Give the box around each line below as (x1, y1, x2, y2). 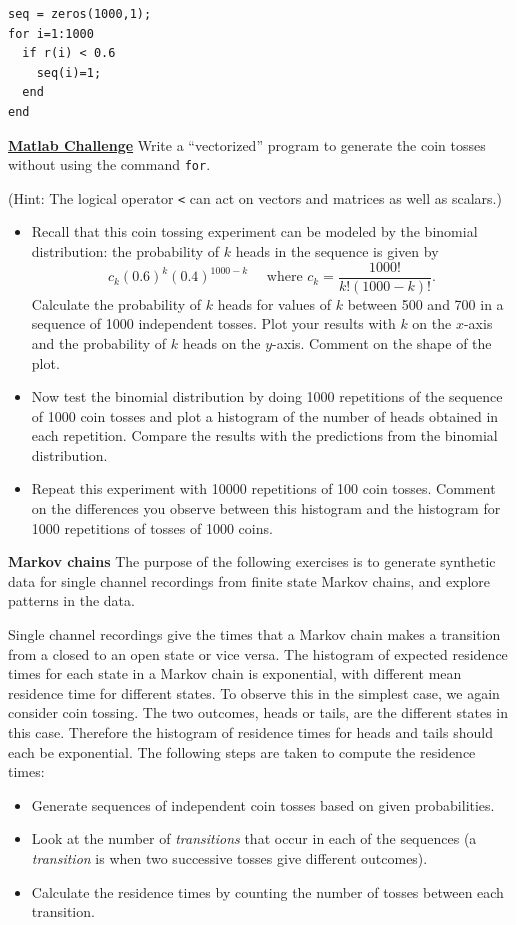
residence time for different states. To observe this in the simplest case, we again (8, 682, 500, 703)
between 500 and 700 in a (347, 293, 504, 314)
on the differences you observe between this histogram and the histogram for (31, 498, 501, 519)
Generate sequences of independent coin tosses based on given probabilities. (31, 794, 495, 815)
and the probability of (31, 332, 167, 353)
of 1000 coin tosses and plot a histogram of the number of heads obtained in (31, 405, 499, 426)
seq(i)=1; (36, 65, 102, 80)
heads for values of (217, 293, 332, 314)
